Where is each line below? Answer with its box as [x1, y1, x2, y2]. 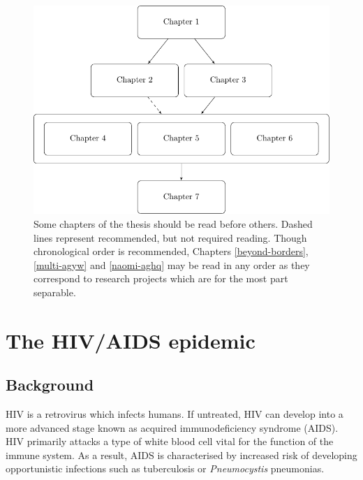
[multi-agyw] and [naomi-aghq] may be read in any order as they [34, 257, 310, 272]
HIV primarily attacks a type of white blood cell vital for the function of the [6, 434, 334, 449]
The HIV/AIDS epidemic [6, 326, 255, 354]
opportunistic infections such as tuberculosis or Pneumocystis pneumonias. [6, 461, 325, 476]
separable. [34, 284, 76, 299]
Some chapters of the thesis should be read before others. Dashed [34, 216, 313, 231]
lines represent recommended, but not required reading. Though [34, 230, 307, 245]
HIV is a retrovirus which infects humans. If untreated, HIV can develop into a [6, 407, 343, 421]
